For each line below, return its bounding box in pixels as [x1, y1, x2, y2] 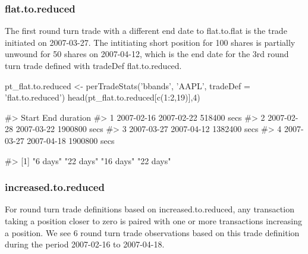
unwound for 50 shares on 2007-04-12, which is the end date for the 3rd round [5, 48, 289, 60]
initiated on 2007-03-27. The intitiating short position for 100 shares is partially [5, 36, 296, 48]
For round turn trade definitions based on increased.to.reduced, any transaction [5, 203, 294, 215]
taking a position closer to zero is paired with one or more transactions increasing [5, 214, 303, 227]
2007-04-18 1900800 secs [27, 134, 115, 146]
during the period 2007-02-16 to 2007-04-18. [5, 238, 165, 250]
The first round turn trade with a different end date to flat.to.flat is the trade [5, 24, 287, 37]
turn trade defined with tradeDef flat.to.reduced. [5, 59, 182, 71]
